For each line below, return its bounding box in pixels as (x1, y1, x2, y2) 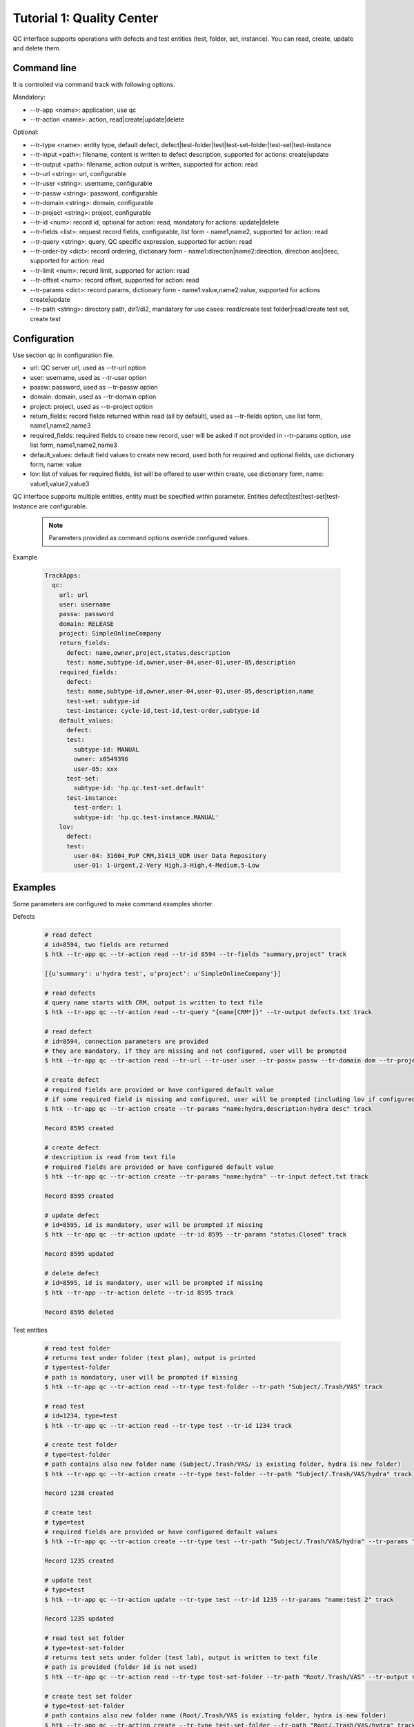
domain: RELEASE (59, 620, 114, 628)
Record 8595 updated (44, 1250, 114, 1258)
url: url (59, 591, 89, 599)
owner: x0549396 (73, 755, 129, 763)
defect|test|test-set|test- (269, 493, 341, 501)
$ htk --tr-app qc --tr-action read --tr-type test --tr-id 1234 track (44, 1422, 293, 1429)
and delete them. (12, 44, 61, 52)
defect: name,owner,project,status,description (66, 649, 230, 656)
